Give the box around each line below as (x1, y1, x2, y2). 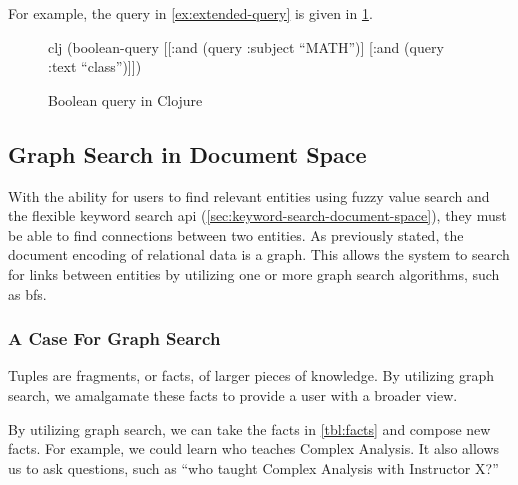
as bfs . (8, 283, 47, 304)
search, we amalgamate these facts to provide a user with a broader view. (8, 384, 458, 405)
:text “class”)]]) (48, 56, 142, 77)
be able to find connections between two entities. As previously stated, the (8, 224, 464, 245)
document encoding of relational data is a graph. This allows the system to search (8, 244, 510, 265)
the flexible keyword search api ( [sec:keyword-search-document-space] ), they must (8, 205, 507, 226)
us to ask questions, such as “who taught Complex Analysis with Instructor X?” (8, 457, 499, 478)
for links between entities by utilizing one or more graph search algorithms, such (8, 263, 500, 284)
